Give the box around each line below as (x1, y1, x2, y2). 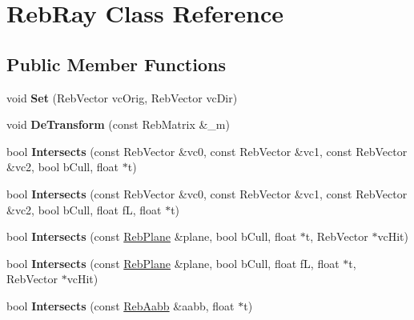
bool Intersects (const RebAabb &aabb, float (6, 297, 235, 314)
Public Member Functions (6, 51, 226, 76)
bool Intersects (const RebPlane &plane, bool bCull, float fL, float (6, 254, 340, 271)
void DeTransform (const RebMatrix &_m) (6, 116, 230, 133)
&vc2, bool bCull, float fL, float (6, 201, 162, 218)
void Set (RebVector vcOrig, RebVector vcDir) (6, 89, 238, 106)
